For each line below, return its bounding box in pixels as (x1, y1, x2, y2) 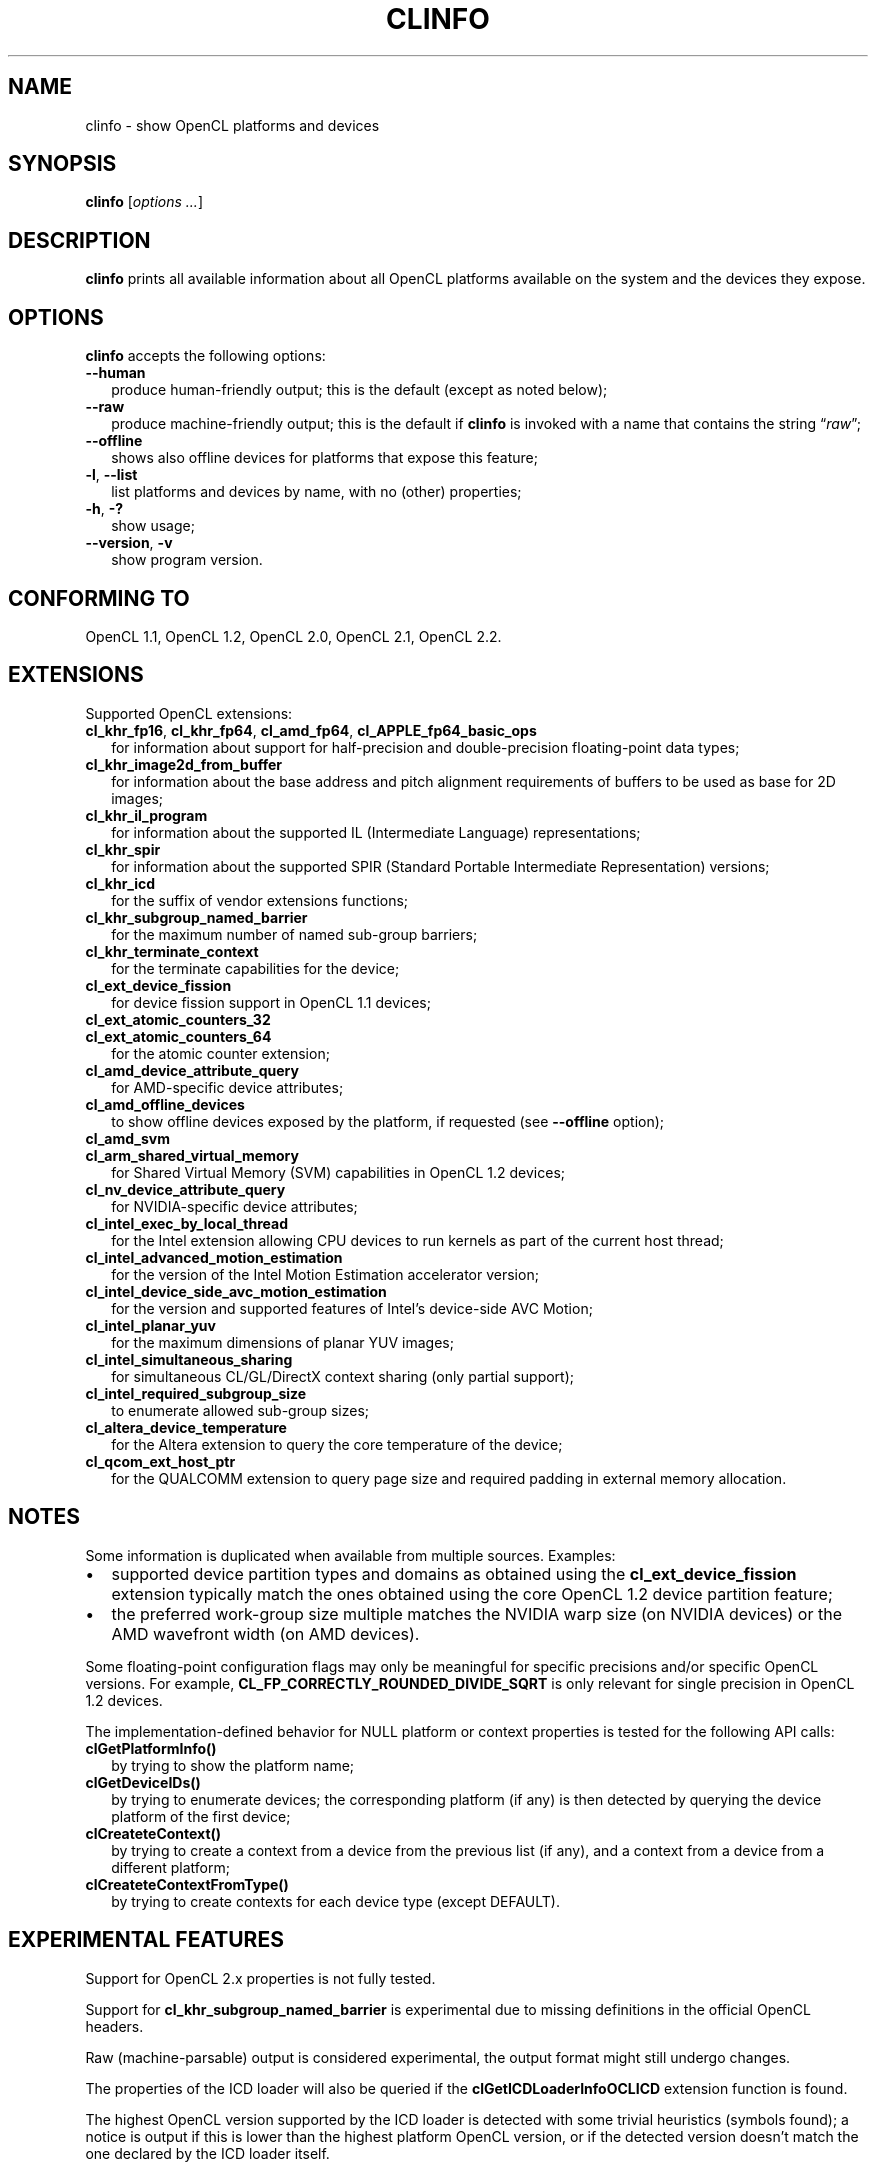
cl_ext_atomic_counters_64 (85, 1027, 272, 1045)
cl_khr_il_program (85, 806, 208, 824)
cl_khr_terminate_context (85, 942, 259, 960)
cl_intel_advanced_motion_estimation (85, 1248, 343, 1266)
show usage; (111, 517, 195, 535)
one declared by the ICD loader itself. (85, 2144, 330, 2162)
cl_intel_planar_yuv (85, 1316, 216, 1334)
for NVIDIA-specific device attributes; (111, 1197, 358, 1215)
